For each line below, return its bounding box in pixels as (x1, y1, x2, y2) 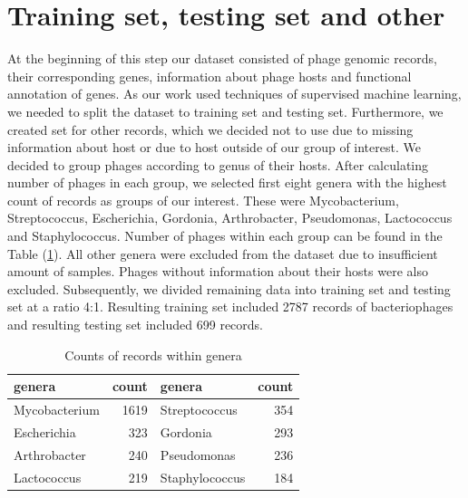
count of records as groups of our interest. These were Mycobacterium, (7, 190, 399, 209)
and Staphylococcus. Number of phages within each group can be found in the (7, 226, 443, 245)
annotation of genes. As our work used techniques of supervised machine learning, (7, 84, 462, 103)
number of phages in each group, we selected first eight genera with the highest (7, 173, 447, 192)
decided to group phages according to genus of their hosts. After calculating (7, 155, 429, 174)
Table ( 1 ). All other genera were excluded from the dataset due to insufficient (7, 244, 438, 263)
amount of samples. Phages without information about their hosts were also (7, 262, 428, 281)
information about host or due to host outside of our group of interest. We (7, 138, 421, 157)
